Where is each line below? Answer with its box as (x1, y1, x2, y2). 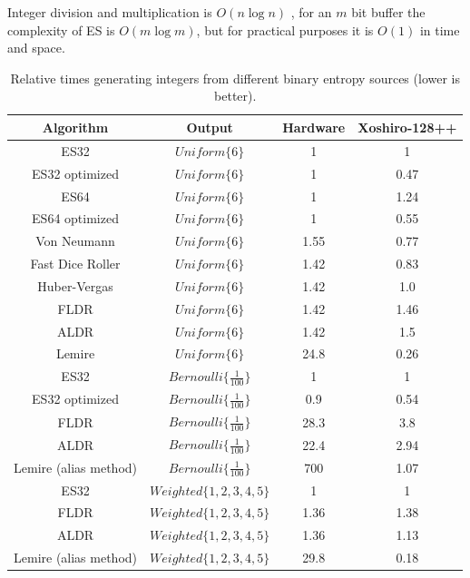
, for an (290, 3, 332, 21)
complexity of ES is (7, 20, 115, 39)
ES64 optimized (32, 209, 119, 228)
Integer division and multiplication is (7, 3, 212, 21)
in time (419, 20, 460, 39)
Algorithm (42, 117, 109, 136)
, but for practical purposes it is (196, 20, 374, 39)
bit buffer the (351, 3, 426, 21)
